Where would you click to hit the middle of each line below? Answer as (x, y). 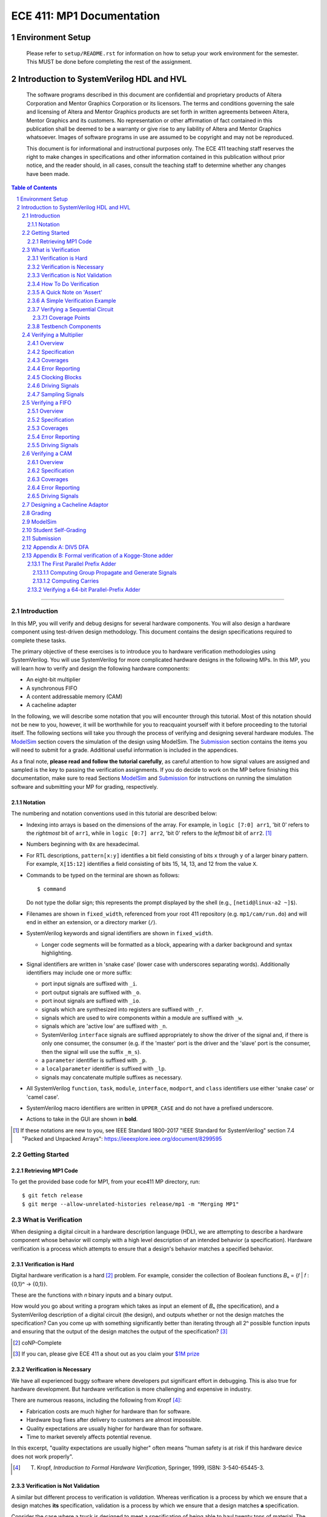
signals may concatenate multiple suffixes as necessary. (112, 1077)
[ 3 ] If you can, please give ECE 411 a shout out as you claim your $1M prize (106, 1354)
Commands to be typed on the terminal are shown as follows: (103, 875)
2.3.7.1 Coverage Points (61, 318)
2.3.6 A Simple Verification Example (72, 301)
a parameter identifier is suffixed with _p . (94, 1060)
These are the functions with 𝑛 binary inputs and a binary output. (92, 1295)
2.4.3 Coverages (48, 360)
